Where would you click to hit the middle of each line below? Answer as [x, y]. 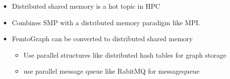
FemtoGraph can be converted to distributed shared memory [102, 39]
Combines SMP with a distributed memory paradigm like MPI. [106, 22]
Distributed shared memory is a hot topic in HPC [86, 6]
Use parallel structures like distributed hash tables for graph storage [125, 55]
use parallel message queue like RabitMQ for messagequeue [111, 71]
